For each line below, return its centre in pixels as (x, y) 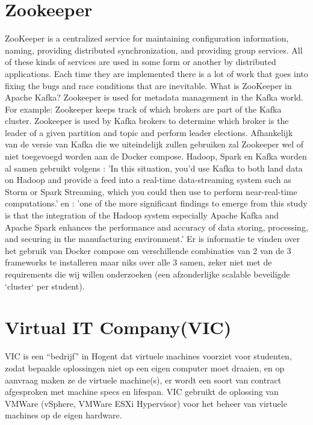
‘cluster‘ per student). (45, 286)
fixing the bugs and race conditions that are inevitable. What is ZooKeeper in (148, 85)
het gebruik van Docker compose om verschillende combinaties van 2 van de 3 (148, 250)
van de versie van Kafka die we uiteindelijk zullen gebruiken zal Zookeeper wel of (154, 144)
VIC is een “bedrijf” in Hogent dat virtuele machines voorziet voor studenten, (148, 356)
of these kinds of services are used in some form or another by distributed (141, 62)
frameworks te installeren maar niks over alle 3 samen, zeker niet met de (138, 262)
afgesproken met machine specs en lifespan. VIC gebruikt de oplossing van (142, 392)
